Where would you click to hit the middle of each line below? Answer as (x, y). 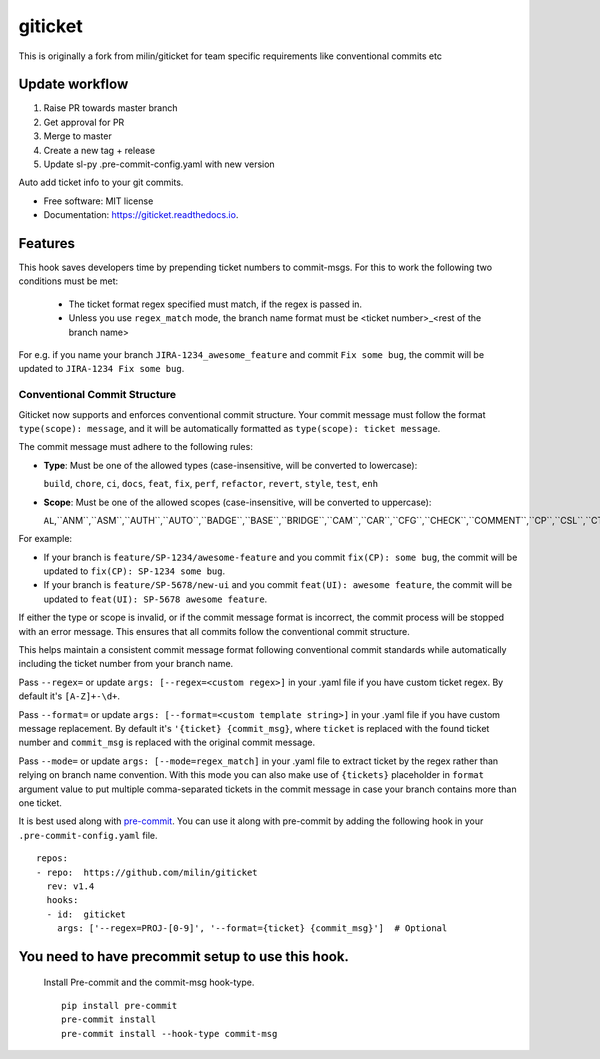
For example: (45, 539)
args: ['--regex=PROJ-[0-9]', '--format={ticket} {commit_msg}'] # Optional (252, 928)
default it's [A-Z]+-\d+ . (69, 696)
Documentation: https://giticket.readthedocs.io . (141, 215)
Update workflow (73, 84)
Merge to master (77, 136)
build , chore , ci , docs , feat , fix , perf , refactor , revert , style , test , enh (211, 484)
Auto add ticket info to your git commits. (101, 182)
